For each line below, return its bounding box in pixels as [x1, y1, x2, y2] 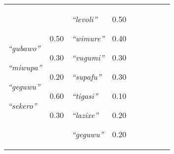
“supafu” [71, 71, 101, 82]
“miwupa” [8, 61, 42, 73]
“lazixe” [71, 109, 99, 121]
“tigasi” [71, 90, 98, 101]
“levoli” [71, 13, 97, 25]
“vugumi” [71, 52, 104, 63]
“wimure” [71, 32, 105, 44]
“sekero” [8, 99, 37, 111]
